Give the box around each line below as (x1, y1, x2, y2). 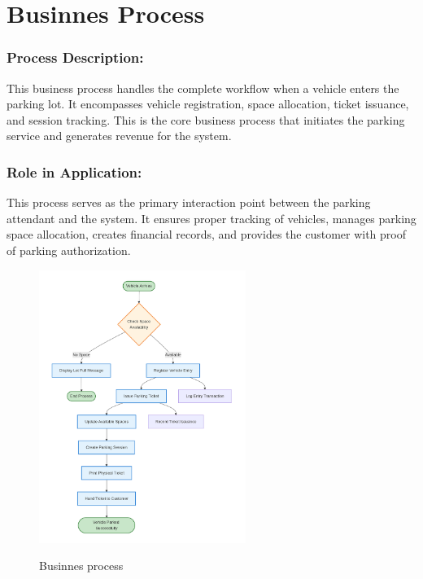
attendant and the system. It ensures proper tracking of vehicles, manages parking (7, 209, 416, 226)
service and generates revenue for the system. (7, 127, 232, 144)
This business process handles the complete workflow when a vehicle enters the (7, 79, 399, 96)
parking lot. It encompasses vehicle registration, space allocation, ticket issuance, (7, 95, 409, 112)
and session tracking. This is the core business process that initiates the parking (7, 111, 405, 128)
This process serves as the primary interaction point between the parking (7, 194, 371, 211)
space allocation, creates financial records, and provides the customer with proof (7, 226, 407, 243)
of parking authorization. (7, 241, 131, 258)
